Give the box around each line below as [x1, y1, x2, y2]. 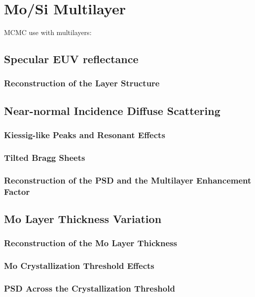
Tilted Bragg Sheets [4, 151, 85, 163]
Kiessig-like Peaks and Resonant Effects [4, 129, 165, 141]
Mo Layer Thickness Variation [4, 211, 162, 226]
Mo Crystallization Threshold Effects [4, 260, 154, 272]
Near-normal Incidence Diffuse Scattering [4, 103, 220, 118]
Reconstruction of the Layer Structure [4, 77, 160, 89]
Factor [4, 185, 30, 197]
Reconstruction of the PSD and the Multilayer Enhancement [4, 174, 252, 186]
